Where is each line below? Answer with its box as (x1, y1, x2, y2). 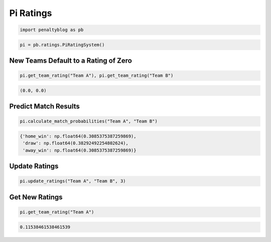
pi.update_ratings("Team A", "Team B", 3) (20, 178, 126, 184)
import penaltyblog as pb (20, 27, 84, 33)
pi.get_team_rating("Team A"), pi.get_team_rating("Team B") (20, 73, 174, 79)
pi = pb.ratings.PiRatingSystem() (20, 42, 105, 48)
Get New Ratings (9, 193, 63, 201)
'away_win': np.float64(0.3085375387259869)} (23, 147, 137, 153)
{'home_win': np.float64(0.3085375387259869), (20, 133, 137, 139)
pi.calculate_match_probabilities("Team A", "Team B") (20, 118, 158, 124)
